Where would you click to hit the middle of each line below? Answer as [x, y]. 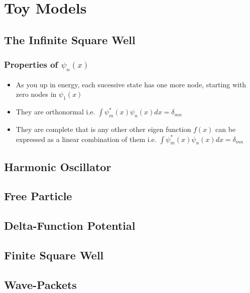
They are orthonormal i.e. [55, 112]
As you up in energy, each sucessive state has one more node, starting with [131, 84]
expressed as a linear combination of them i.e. [86, 139]
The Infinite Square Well [70, 39]
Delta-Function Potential [70, 226]
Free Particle [38, 196]
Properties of [31, 64]
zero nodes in [36, 94]
